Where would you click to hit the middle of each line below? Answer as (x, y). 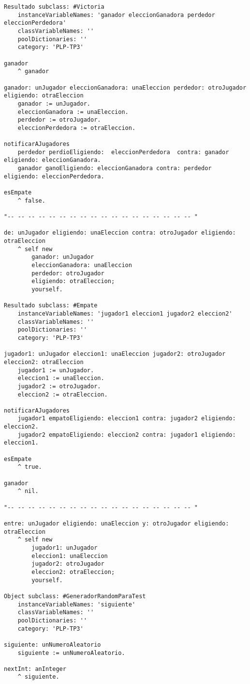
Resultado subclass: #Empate (51, 306)
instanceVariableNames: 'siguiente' (77, 604)
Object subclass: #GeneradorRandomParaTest (75, 596)
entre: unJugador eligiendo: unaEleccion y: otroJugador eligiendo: (117, 524)
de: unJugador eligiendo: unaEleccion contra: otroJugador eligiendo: (120, 233)
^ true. (30, 467)
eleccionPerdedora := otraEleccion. (77, 128)
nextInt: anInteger (35, 669)
